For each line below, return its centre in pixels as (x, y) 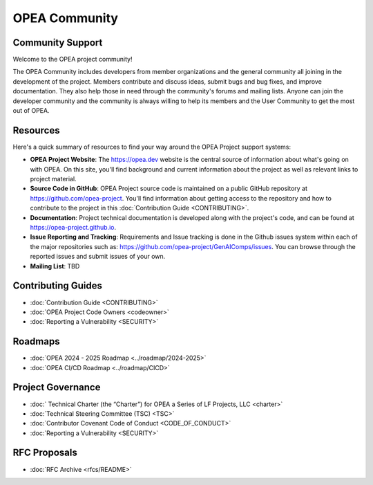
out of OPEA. (31, 111)
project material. (53, 179)
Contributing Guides (58, 286)
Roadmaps (36, 341)
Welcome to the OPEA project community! (73, 60)
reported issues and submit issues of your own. (98, 257)
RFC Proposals (45, 453)
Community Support (58, 43)
